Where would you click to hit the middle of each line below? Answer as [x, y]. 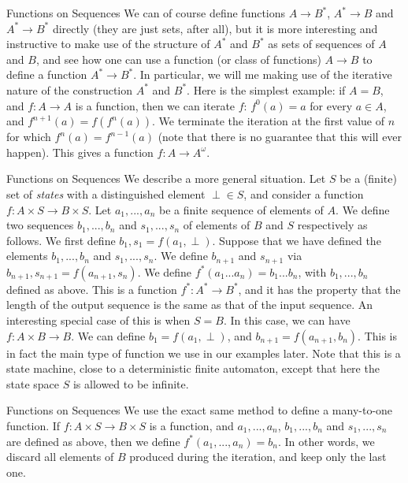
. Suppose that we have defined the [297, 240]
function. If [33, 425]
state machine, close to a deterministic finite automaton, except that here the [193, 368]
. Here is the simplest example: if [266, 89]
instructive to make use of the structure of [108, 44]
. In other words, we [326, 441]
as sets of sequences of [321, 44]
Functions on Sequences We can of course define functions [146, 13]
